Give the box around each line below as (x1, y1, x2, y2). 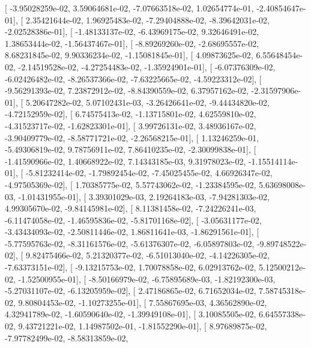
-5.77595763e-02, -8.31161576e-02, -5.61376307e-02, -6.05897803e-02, (5, 237, 255, 249)
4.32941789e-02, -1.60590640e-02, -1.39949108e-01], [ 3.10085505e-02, (5, 308, 256, 320)
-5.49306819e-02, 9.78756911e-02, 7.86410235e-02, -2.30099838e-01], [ (5, 143, 256, 156)
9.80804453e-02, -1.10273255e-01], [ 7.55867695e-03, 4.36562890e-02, (18, 296, 267, 308)
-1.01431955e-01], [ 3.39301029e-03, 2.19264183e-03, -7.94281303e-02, (18, 190, 270, 203)
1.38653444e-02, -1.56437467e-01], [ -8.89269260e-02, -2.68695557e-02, (5, 37, 259, 49)
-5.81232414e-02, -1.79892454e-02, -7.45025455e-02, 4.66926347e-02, (25, 166, 273, 179)
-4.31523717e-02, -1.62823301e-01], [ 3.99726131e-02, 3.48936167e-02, (5, 119, 256, 132)
